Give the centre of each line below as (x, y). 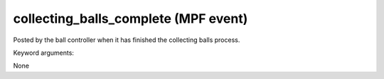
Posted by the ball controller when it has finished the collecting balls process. (127, 40)
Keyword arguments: (44, 53)
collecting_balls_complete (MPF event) (130, 19)
